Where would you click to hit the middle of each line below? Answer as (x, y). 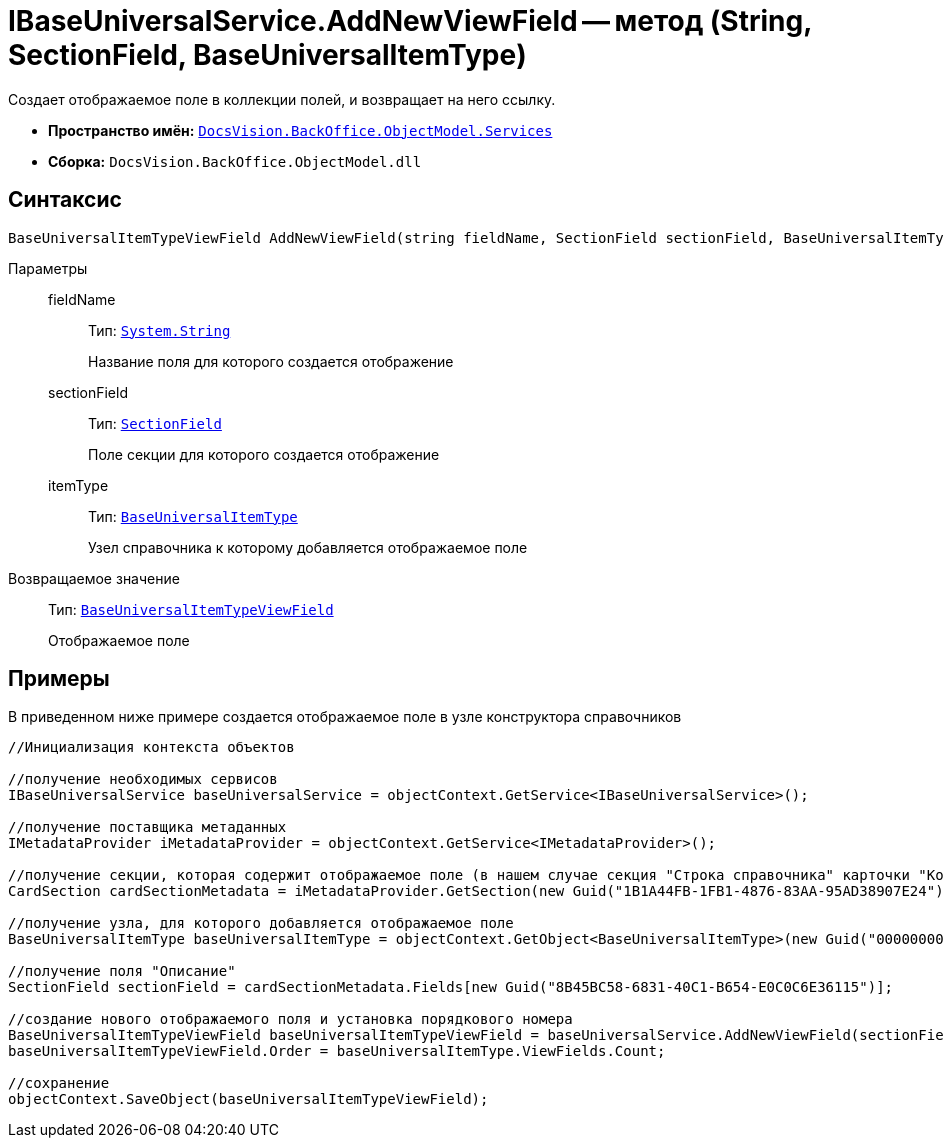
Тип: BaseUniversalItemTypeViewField (191, 609)
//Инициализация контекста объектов (151, 747)
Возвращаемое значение (94, 578)
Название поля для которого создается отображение (271, 361)
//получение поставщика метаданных (147, 827)
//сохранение (59, 1083)
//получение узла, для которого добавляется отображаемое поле (261, 923)
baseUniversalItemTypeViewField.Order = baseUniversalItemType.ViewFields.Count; (337, 1051)
